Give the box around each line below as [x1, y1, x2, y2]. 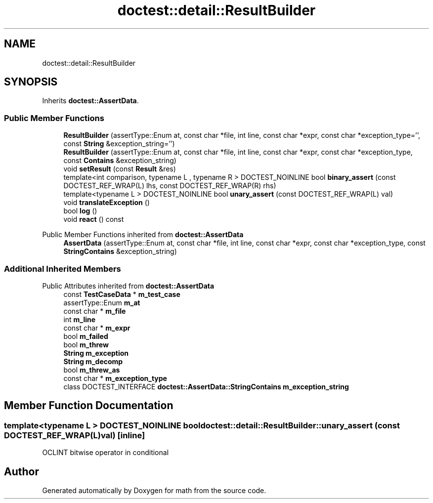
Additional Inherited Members [4, 263, 121, 274]
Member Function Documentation [4, 399, 173, 412]
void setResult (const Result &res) [63, 165, 176, 173]
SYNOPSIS [4, 76, 58, 88]
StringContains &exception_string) [63, 247, 177, 256]
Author [4, 465, 39, 478]
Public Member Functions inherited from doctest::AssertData [42, 230, 244, 239]
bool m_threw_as [63, 365, 120, 374]
